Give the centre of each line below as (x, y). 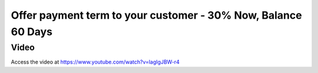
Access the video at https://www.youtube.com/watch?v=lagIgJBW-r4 (95, 62)
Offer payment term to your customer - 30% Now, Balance (157, 15)
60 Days (32, 32)
